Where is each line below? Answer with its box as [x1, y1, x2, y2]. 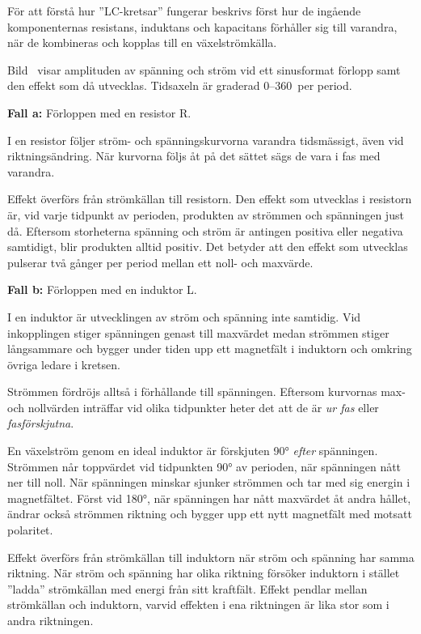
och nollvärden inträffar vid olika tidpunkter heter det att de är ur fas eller [7, 398, 379, 415]
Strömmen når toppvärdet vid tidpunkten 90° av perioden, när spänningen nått [7, 457, 402, 474]
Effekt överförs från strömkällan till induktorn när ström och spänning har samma [7, 548, 415, 565]
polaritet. [7, 521, 53, 538]
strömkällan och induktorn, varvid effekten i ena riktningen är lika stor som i [7, 596, 389, 613]
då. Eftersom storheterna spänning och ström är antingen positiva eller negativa [7, 222, 403, 239]
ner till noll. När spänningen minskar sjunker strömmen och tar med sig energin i [7, 474, 410, 491]
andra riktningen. [7, 612, 94, 628]
